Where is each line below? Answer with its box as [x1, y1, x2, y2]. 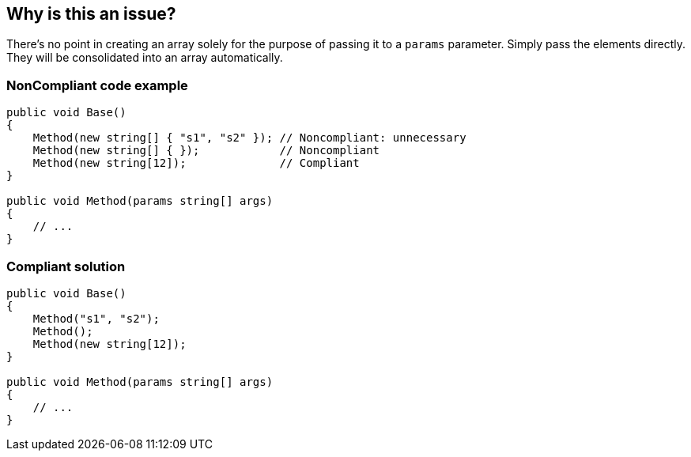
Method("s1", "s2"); [32, 312, 160, 325]
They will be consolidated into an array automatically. [6, 51, 283, 65]
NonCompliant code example [6, 77, 188, 93]
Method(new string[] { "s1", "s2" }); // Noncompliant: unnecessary [32, 131, 466, 145]
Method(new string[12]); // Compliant [32, 157, 360, 170]
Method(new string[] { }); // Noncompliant [32, 144, 380, 157]
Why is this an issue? [6, 4, 176, 24]
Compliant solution [6, 258, 126, 274]
